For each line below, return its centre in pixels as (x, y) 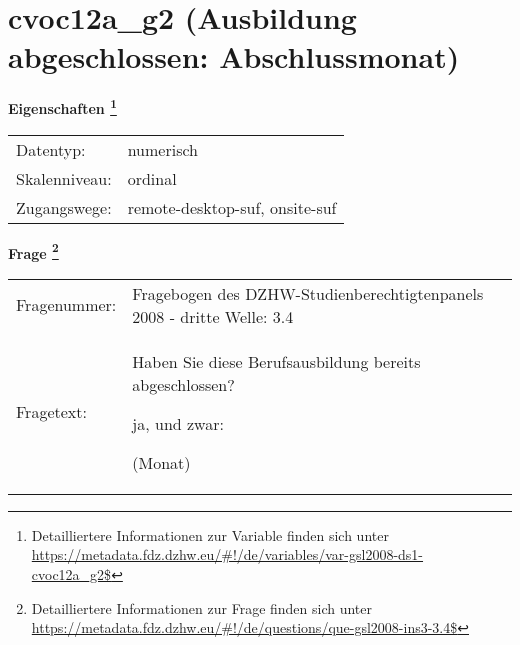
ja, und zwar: (178, 423)
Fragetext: (51, 412)
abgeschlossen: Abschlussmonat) (234, 56)
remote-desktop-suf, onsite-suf (232, 207)
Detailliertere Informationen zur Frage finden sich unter (202, 607)
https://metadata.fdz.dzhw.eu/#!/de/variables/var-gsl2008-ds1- (227, 554)
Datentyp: (51, 149)
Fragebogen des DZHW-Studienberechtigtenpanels (308, 293)
